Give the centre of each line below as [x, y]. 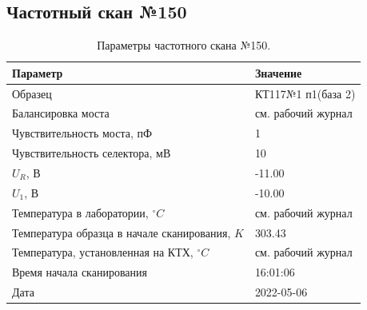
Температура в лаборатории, [80, 212]
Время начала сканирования [80, 272]
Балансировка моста [61, 113]
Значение [278, 72]
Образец [32, 93]
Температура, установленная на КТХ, [103, 252]
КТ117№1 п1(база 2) [305, 93]
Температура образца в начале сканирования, [122, 232]
